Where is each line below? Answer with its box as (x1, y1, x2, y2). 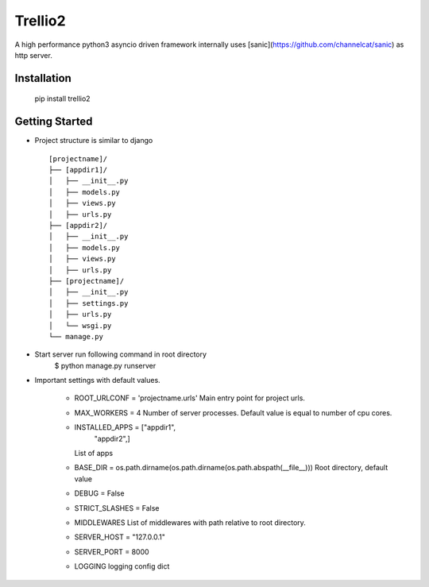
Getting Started (14, 115, 93, 129)
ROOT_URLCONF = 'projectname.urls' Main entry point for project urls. (74, 393, 306, 403)
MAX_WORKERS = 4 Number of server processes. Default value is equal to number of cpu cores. (74, 407, 392, 417)
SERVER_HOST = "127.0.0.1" (74, 532, 166, 542)
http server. (14, 50, 53, 60)
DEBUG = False (74, 489, 125, 498)
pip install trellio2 (34, 94, 91, 103)
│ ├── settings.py (48, 299, 129, 307)
